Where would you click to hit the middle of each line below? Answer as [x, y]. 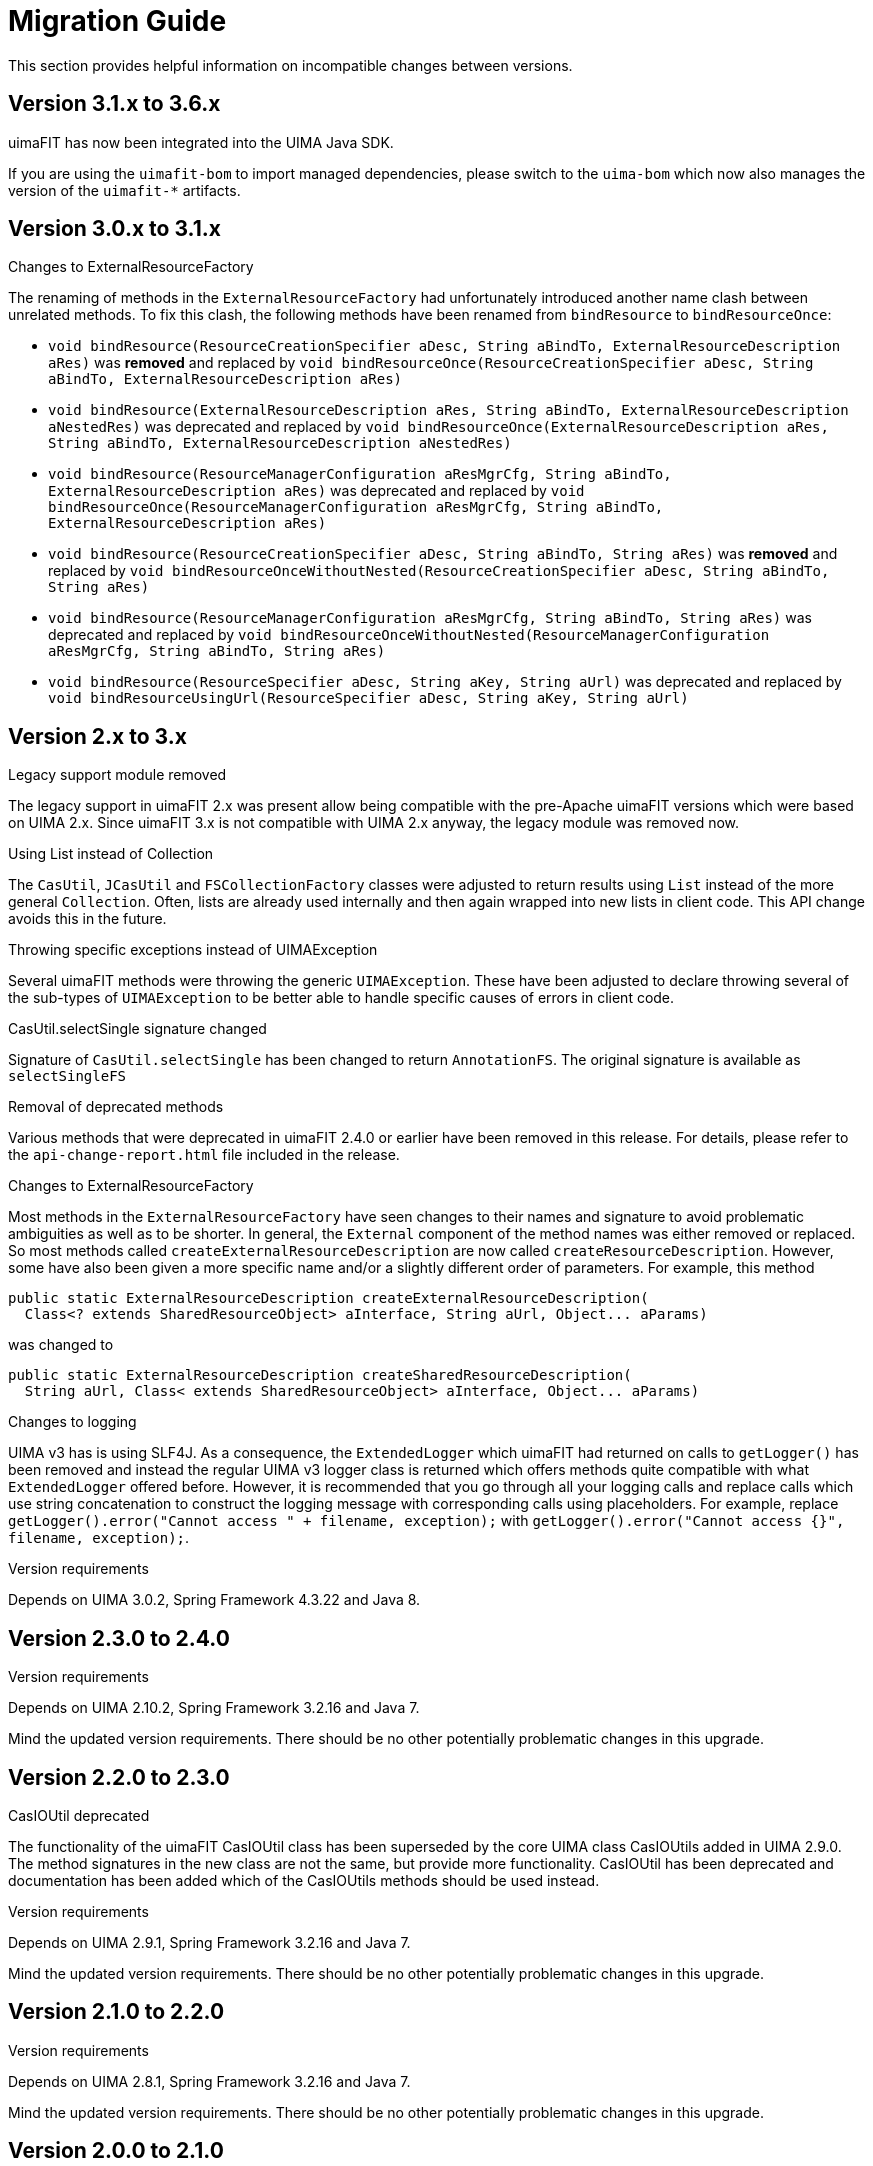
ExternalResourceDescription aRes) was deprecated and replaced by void [316, 491]
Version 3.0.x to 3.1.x [114, 229]
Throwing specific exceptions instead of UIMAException [193, 950]
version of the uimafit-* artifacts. [124, 190]
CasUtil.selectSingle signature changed [137, 1029]
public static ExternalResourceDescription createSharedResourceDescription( [320, 1375]
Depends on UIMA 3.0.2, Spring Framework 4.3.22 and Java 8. [214, 1600]
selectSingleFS [67, 1076]
